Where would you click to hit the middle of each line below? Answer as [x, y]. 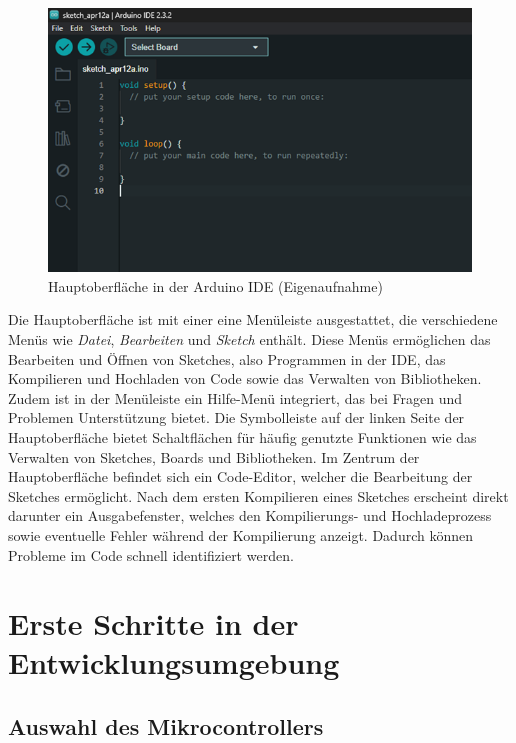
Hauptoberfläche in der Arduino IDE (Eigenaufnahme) [215, 285]
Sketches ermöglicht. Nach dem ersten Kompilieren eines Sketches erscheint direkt [258, 495]
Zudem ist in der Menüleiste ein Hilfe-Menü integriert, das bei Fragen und [235, 397]
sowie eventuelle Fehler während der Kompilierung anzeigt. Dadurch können [241, 534]
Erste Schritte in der [153, 623]
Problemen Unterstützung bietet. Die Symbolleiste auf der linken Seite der [236, 417]
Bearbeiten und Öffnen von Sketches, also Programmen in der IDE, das [227, 358]
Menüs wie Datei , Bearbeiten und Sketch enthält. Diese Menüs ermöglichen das [249, 338]
